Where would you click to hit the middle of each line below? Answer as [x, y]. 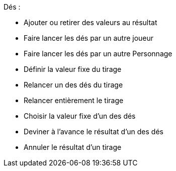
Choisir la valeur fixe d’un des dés [80, 116]
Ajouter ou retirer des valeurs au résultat [91, 22]
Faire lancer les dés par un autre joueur [89, 38]
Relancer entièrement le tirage [74, 100]
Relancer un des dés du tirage [73, 85]
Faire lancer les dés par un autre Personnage [98, 54]
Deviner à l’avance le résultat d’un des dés [94, 132]
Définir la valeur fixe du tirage [73, 69]
